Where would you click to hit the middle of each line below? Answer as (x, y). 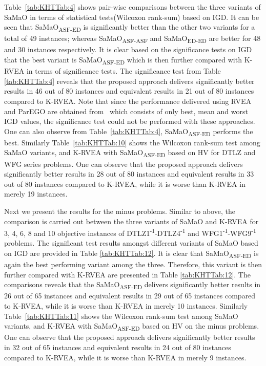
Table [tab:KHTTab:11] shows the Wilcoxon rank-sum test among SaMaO (121, 316)
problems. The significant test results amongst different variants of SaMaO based (131, 243)
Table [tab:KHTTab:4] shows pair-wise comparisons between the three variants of (132, 7)
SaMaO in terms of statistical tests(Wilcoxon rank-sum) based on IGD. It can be (132, 17)
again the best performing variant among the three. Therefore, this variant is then (133, 264)
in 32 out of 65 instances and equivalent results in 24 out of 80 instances (118, 347)
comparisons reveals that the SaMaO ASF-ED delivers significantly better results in (132, 285)
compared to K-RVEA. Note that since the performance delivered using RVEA (128, 101)
